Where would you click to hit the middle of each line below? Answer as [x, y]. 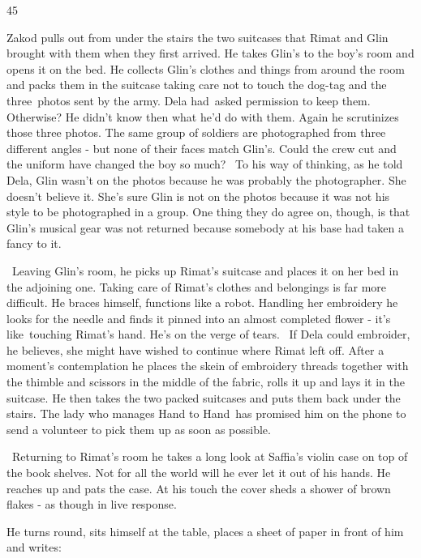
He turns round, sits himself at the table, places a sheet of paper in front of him [205, 531]
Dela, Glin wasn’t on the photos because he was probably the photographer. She [206, 179]
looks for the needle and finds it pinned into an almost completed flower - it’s [199, 318]
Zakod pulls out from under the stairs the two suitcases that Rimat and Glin [198, 37]
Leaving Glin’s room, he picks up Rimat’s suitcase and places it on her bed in [205, 270]
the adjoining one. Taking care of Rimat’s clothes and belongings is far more [197, 286]
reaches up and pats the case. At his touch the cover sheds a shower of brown [199, 488]
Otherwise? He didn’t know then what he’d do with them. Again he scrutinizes [203, 116]
